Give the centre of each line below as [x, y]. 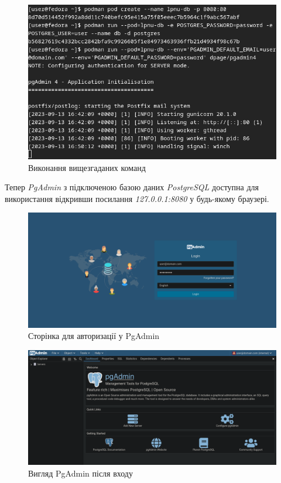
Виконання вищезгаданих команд [87, 167]
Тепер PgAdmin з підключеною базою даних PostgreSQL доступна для [132, 187]
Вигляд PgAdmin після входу [80, 473]
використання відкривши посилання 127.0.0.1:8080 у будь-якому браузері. [137, 198]
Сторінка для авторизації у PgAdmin [94, 336]
